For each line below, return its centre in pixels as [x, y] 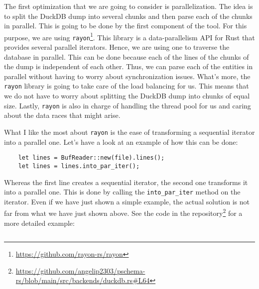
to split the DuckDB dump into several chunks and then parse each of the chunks [128, 16]
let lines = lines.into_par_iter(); [79, 166]
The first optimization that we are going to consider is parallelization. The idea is [129, 6]
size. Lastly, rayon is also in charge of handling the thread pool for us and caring [128, 105]
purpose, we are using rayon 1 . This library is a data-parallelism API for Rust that [129, 36]
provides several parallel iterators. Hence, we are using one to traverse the [117, 47]
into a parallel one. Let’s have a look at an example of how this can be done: [121, 142]
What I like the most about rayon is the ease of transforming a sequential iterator [129, 132]
